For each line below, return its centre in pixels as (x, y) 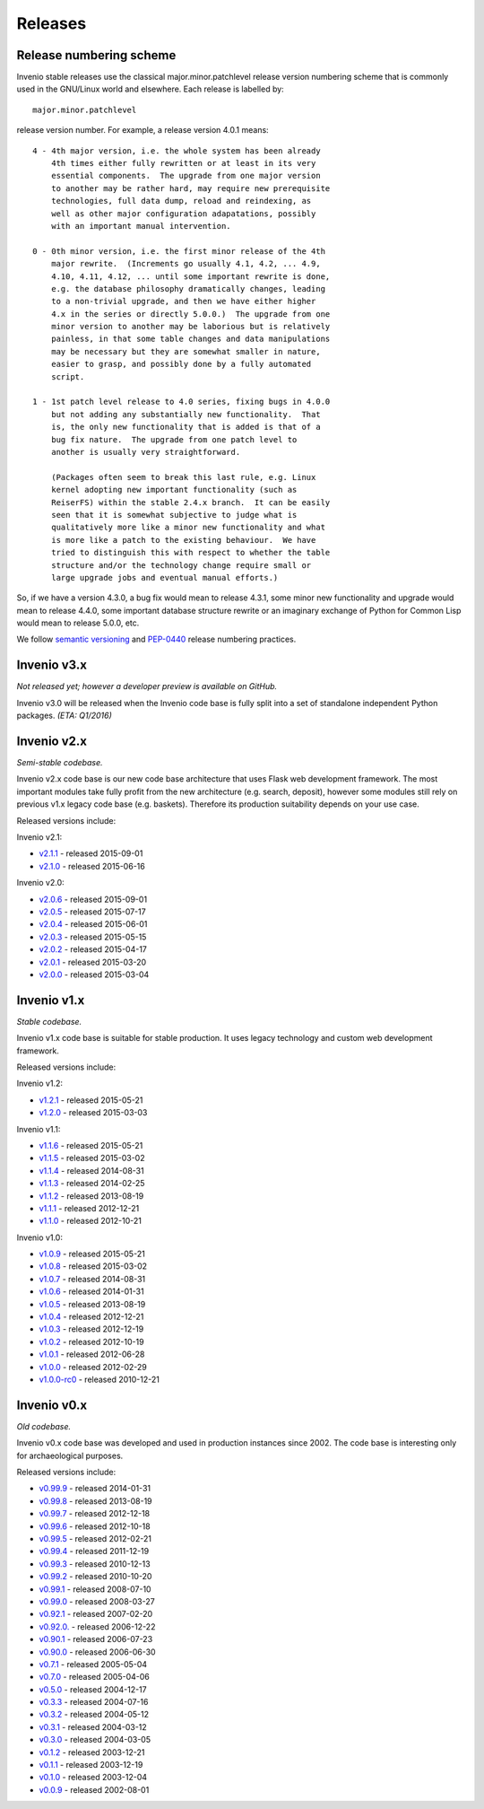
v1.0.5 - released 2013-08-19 (92, 1304)
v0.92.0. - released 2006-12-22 (97, 1626)
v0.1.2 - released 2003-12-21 (92, 1752)
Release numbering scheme (96, 55)
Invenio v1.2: (39, 1084)
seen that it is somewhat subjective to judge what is (174, 515)
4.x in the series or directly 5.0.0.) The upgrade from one (190, 314)
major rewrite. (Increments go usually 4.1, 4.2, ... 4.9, (186, 264)
